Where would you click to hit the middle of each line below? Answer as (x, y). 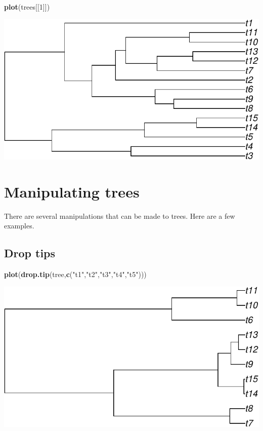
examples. (19, 226)
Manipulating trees (72, 191)
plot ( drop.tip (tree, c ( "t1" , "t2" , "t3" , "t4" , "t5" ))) (75, 274)
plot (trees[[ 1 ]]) (27, 7)
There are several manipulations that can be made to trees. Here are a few (120, 215)
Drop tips (30, 253)
